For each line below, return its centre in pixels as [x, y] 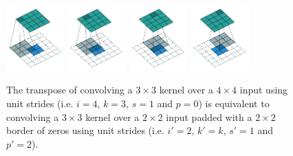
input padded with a [209, 116]
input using [264, 90]
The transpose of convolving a [69, 90]
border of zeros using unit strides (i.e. [85, 130]
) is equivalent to [234, 103]
